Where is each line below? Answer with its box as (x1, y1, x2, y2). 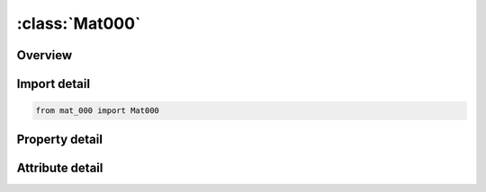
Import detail (16, 76, 90, 92)
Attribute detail (16, 160, 103, 175)
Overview (16, 48, 73, 63)
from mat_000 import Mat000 (35, 106, 159, 116)
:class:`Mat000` (16, 13, 141, 33)
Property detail (16, 131, 103, 147)
